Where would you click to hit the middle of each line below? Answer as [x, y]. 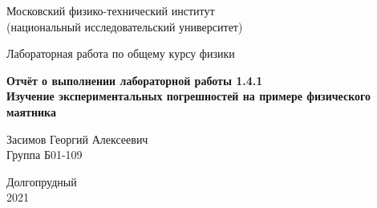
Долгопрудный [42, 181]
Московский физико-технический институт [111, 10]
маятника [31, 111]
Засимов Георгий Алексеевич [77, 139]
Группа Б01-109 [45, 155]
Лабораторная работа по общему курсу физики [121, 53]
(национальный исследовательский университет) [125, 26]
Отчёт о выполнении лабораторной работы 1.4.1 [135, 80]
